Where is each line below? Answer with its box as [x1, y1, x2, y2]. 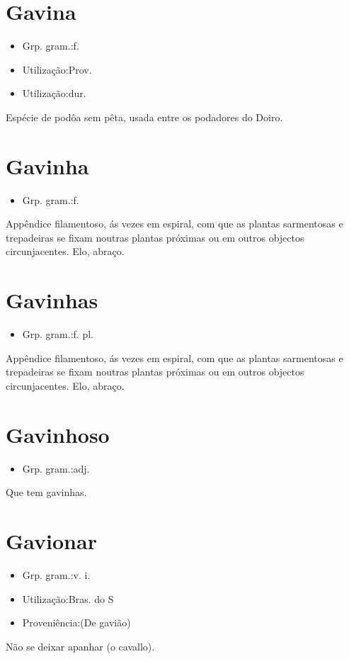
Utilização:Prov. [22, 62, 92, 77]
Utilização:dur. [22, 86, 86, 101]
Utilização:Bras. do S [22, 591, 114, 606]
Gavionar [6, 526, 97, 555]
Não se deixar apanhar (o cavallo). [6, 638, 155, 653]
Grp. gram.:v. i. [22, 567, 91, 582]
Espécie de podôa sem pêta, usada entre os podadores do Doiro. [6, 109, 283, 124]
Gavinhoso [6, 419, 110, 449]
